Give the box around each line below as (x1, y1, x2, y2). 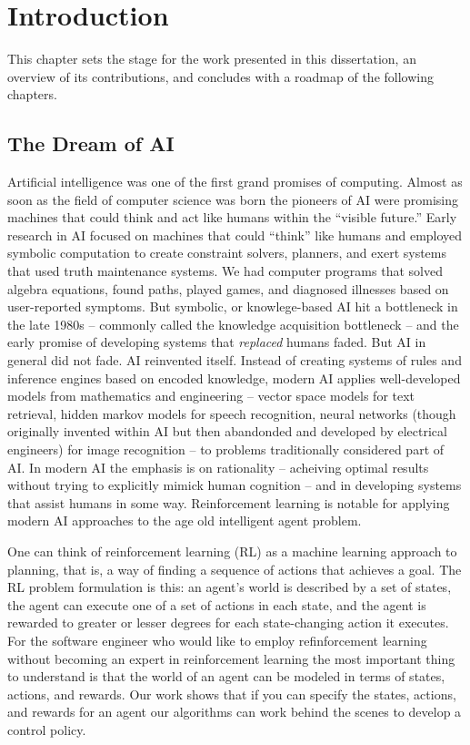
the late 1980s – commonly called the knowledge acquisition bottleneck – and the (7, 314, 459, 333)
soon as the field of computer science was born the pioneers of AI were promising (7, 189, 459, 209)
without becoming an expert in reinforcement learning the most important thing (7, 648, 455, 668)
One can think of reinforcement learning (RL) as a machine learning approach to (7, 541, 457, 560)
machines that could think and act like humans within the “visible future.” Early (7, 208, 457, 227)
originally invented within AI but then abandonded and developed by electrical (7, 422, 447, 441)
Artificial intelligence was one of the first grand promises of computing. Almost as (7, 172, 463, 191)
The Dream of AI (7, 129, 175, 158)
